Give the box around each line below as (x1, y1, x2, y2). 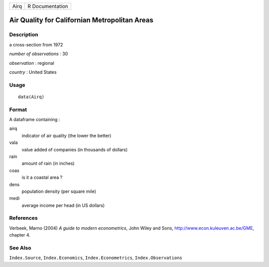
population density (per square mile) (21, 188, 97, 194)
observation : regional (9, 60, 54, 66)
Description (9, 31, 38, 38)
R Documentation (27, 3, 68, 9)
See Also (9, 245, 31, 252)
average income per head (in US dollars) (21, 202, 105, 208)
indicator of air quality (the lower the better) (21, 133, 112, 138)
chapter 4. (9, 232, 31, 238)
